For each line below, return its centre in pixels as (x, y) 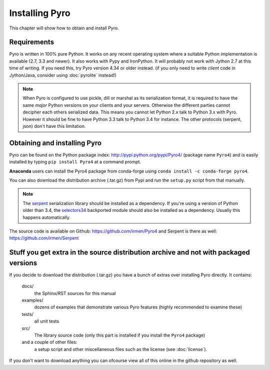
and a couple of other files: (49, 342)
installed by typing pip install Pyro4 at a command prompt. (75, 162)
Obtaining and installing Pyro (55, 143)
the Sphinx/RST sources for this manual (75, 293)
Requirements (32, 42)
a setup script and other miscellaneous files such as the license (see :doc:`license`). (121, 349)
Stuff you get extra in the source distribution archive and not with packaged (129, 252)
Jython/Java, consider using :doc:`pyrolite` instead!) (63, 75)
